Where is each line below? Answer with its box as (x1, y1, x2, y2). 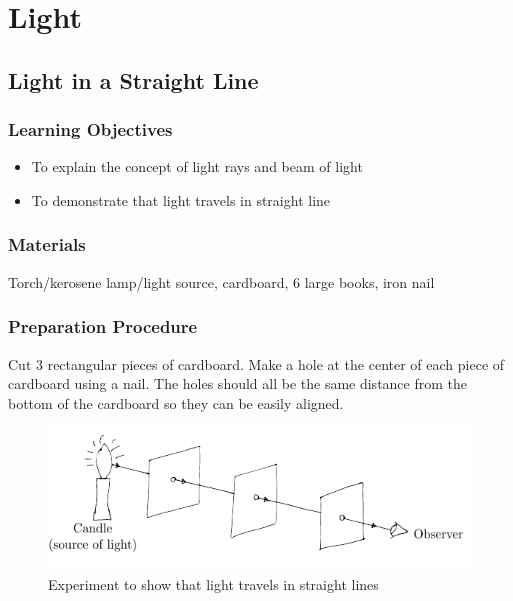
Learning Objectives (8, 117, 173, 142)
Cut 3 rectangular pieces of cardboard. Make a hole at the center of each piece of (8, 353, 505, 374)
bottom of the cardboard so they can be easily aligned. (8, 392, 344, 413)
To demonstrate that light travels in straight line (31, 189, 331, 210)
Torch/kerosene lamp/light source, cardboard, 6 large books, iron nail (8, 271, 435, 292)
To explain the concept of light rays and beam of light (31, 156, 363, 177)
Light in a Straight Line (8, 64, 259, 95)
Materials (8, 232, 86, 257)
